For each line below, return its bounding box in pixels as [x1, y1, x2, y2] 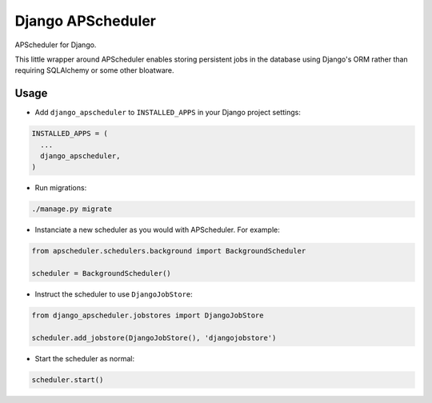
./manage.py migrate [31, 205, 112, 213]
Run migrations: [34, 183, 87, 193]
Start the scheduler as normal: [34, 353, 135, 363]
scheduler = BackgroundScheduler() [31, 269, 171, 278]
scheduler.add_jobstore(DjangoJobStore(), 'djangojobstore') [31, 333, 277, 342]
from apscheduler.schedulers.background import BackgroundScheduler [31, 246, 306, 256]
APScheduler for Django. [14, 40, 97, 50]
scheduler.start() [31, 375, 104, 384]
